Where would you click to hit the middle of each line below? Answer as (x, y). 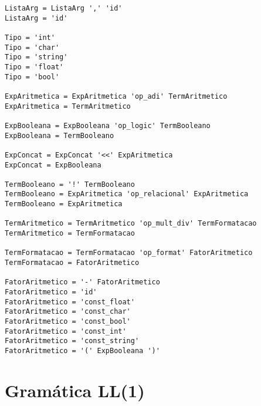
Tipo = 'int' (30, 37)
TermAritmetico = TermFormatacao (70, 234)
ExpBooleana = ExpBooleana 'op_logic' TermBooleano (108, 125)
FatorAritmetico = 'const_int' (66, 331)
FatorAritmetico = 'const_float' (70, 302)
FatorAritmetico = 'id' (51, 292)
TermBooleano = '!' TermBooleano (70, 184)
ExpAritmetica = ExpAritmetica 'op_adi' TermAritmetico (116, 96)
